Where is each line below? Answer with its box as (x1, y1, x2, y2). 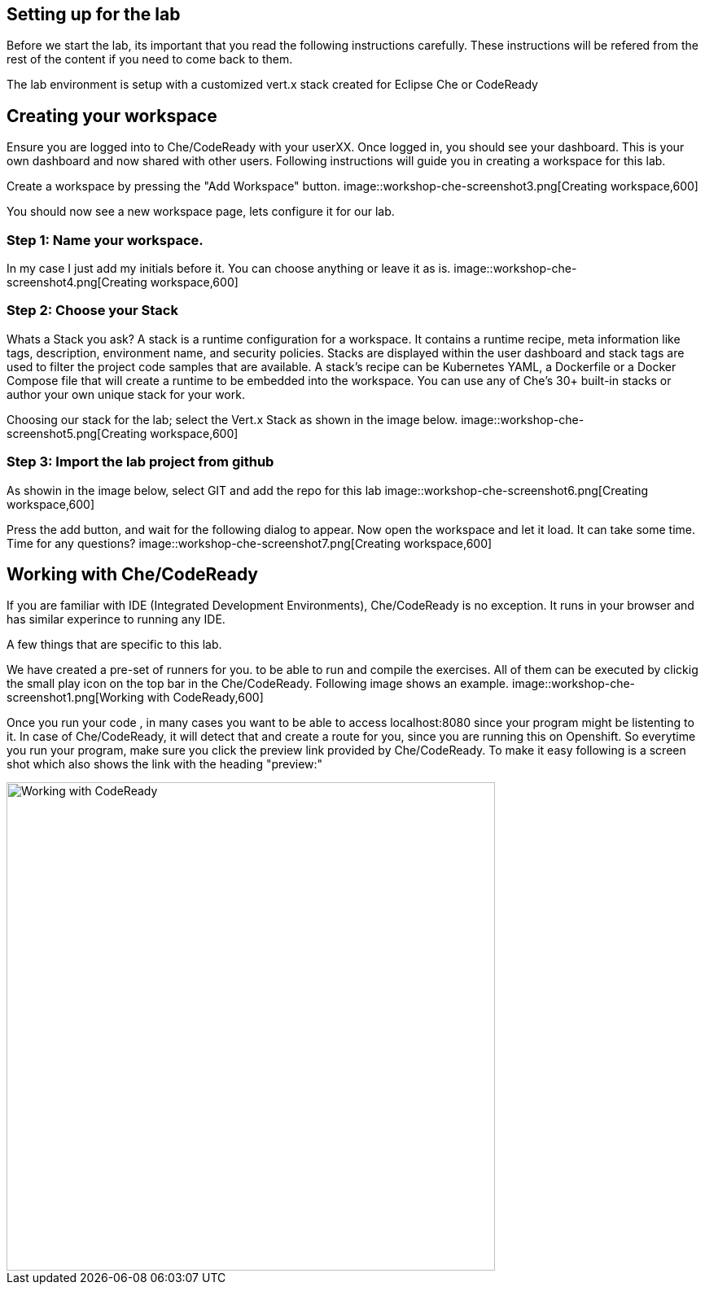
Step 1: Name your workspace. (7, 231, 204, 248)
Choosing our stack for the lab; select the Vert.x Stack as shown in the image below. (7, 412, 458, 427)
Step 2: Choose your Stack (7, 302, 178, 319)
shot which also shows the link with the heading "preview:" (7, 757, 323, 772)
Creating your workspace (7, 105, 217, 126)
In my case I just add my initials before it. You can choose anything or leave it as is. (7, 261, 451, 276)
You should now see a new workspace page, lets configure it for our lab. (7, 204, 395, 219)
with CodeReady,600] (147, 690, 264, 705)
